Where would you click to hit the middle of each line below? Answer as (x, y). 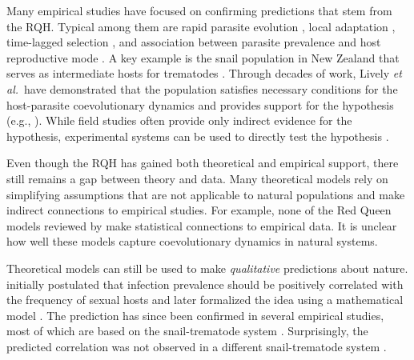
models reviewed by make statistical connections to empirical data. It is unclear (202, 225)
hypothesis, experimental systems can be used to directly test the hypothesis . (198, 136)
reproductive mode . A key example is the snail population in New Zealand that (203, 57)
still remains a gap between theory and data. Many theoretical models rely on (197, 178)
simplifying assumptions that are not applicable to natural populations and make (206, 194)
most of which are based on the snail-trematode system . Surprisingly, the (187, 331)
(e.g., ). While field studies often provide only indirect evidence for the (179, 120)
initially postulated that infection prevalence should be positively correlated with (205, 284)
